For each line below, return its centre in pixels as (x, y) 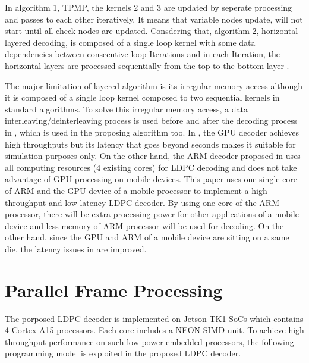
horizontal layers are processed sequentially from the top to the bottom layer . (147, 65)
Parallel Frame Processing (114, 290)
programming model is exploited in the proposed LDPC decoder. (123, 353)
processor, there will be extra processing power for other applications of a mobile (152, 214)
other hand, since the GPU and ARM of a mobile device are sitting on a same (147, 237)
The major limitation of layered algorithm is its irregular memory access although (154, 85)
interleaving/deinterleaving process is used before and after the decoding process (151, 121)
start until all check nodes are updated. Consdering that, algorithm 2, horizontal (152, 31)
